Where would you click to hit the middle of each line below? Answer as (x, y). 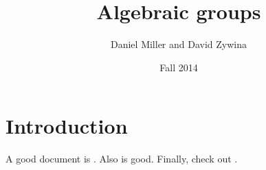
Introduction (67, 126)
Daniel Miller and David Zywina (178, 44)
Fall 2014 (179, 67)
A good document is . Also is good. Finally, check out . (122, 159)
